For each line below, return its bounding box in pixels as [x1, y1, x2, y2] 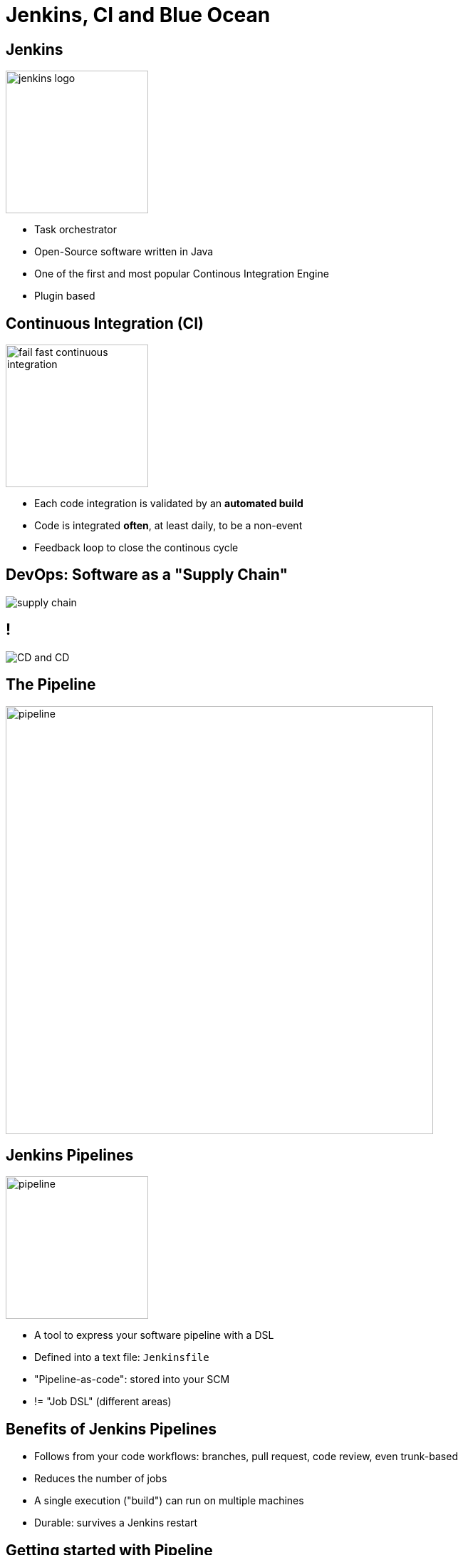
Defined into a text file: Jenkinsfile [34, 1351, 209, 1364]
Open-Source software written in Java [34, 245, 214, 258]
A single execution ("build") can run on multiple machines [34, 1494, 304, 1507]
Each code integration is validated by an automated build [34, 497, 303, 510]
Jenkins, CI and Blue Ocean [6, 3, 271, 27]
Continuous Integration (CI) [6, 314, 204, 332]
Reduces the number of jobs [34, 1472, 167, 1485]
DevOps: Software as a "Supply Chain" [6, 566, 288, 584]
